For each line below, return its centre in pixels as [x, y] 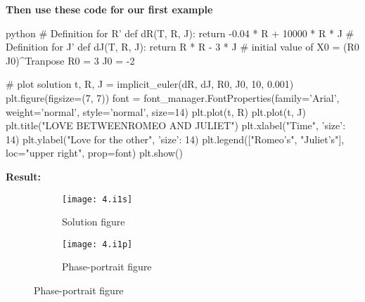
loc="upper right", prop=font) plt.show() [94, 153]
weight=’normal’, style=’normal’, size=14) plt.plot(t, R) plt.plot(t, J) [156, 111]
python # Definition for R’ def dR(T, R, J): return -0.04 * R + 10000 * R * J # [180, 33]
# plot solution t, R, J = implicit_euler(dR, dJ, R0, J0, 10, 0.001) [150, 84]
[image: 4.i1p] [97, 244]
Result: [23, 176]
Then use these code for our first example [109, 9]
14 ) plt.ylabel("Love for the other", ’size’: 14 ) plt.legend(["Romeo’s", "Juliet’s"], [175, 139]
